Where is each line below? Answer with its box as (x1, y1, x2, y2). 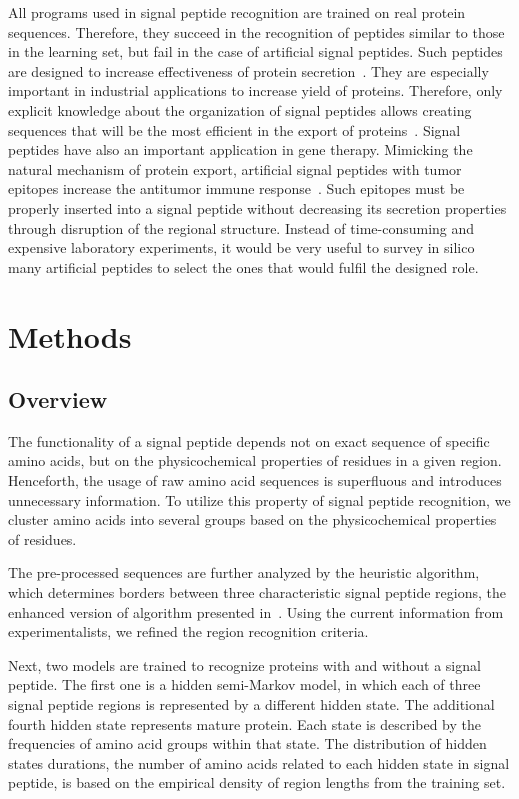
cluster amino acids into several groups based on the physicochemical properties (8, 509, 497, 530)
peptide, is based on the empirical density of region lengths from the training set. (8, 772, 506, 793)
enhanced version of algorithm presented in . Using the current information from (8, 601, 504, 622)
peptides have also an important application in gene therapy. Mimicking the (8, 139, 473, 160)
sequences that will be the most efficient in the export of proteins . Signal (8, 119, 461, 140)
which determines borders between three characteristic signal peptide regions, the (8, 582, 507, 603)
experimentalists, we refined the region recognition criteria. (8, 621, 369, 642)
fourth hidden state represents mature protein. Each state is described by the (8, 713, 482, 734)
